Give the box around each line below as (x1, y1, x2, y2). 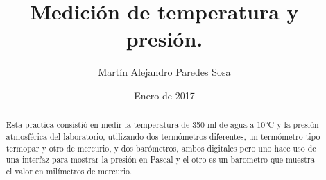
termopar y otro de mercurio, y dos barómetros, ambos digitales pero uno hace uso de (6, 142, 316, 154)
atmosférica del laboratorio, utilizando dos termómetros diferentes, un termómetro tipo (6, 130, 320, 142)
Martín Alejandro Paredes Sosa (98, 65, 231, 79)
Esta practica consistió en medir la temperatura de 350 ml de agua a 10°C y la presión (6, 119, 319, 131)
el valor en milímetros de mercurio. (6, 165, 132, 177)
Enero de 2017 (134, 88, 195, 102)
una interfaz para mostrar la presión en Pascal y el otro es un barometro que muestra (6, 154, 315, 165)
